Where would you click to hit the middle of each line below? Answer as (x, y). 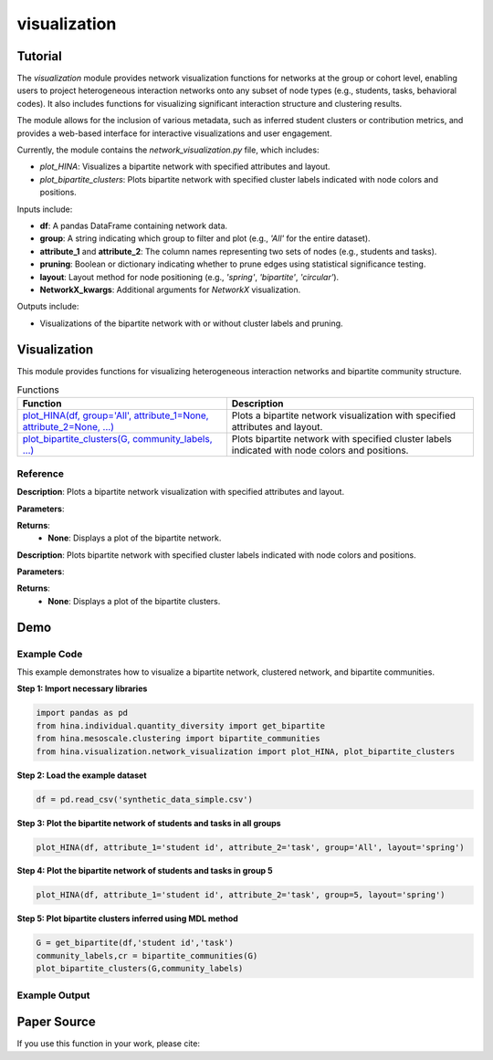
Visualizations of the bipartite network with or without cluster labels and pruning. (191, 323)
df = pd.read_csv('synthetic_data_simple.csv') (144, 799)
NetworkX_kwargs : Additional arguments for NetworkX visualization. (170, 289)
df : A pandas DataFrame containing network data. (134, 226)
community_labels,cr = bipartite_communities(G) (147, 955)
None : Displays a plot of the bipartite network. (135, 538)
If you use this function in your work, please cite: (109, 1044)
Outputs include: (48, 307)
